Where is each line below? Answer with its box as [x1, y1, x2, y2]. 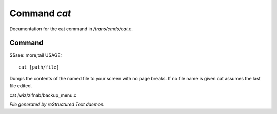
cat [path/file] [18, 64, 60, 70]
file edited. [9, 82, 32, 89]
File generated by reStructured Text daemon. [9, 101, 105, 107]
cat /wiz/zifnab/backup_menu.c [9, 92, 77, 98]
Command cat [9, 8, 71, 19]
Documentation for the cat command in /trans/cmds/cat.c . [9, 26, 133, 32]
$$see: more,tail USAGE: [9, 52, 62, 58]
